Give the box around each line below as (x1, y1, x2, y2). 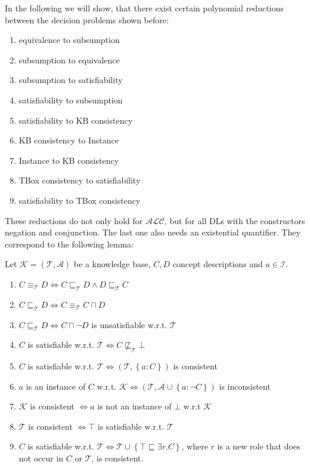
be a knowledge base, (73, 258, 151, 270)
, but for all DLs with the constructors (164, 214, 305, 227)
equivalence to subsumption (18, 33, 120, 46)
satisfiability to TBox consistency (18, 194, 141, 206)
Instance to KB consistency (18, 154, 119, 166)
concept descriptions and (172, 258, 263, 270)
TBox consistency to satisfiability (18, 174, 141, 186)
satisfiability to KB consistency (18, 114, 133, 126)
